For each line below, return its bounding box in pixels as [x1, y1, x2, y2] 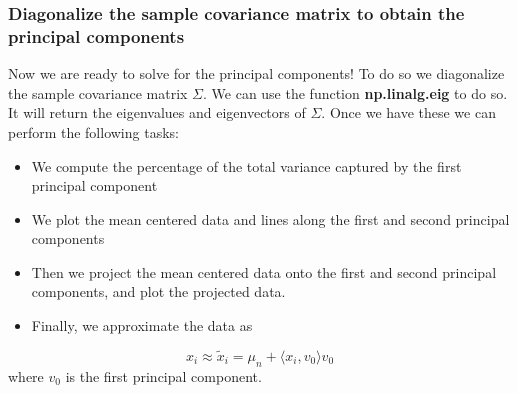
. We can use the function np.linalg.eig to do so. [203, 82, 508, 103]
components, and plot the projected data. [31, 281, 286, 302]
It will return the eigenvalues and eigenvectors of [8, 102, 306, 123]
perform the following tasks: [8, 121, 179, 142]
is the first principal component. [65, 365, 262, 386]
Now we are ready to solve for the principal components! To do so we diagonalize [8, 63, 505, 84]
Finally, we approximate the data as [31, 315, 253, 336]
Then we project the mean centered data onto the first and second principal [31, 261, 497, 282]
